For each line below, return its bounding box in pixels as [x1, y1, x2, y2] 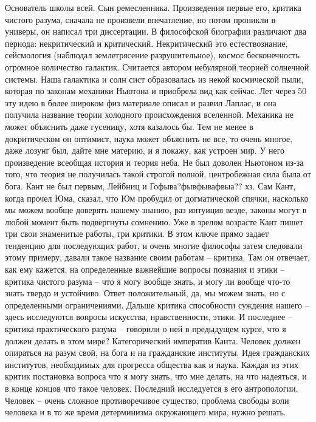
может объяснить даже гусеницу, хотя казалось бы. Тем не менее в [5, 120, 253, 132]
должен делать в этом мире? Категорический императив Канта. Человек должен [5, 334, 301, 347]
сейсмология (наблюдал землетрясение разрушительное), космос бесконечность [5, 49, 300, 61]
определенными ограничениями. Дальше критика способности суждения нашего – [5, 298, 309, 311]
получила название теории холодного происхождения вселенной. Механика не [5, 108, 294, 121]
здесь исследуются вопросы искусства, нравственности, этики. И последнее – [5, 310, 292, 323]
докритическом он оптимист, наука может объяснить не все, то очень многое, [5, 132, 293, 145]
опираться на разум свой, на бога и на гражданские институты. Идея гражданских [5, 346, 310, 359]
